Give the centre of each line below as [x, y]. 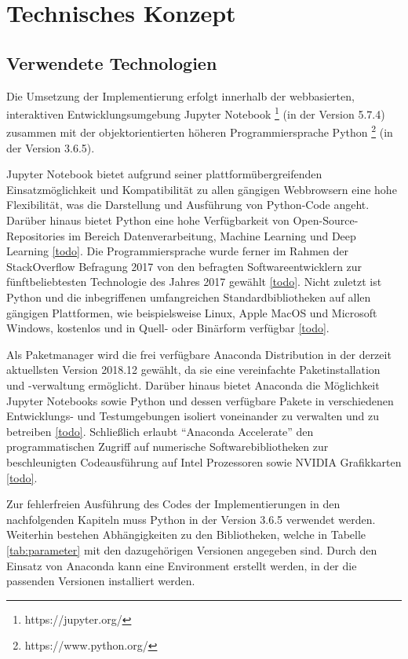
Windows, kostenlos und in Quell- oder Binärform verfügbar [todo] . [168, 328]
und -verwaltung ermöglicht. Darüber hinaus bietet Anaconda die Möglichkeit [193, 384]
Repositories [36, 235]
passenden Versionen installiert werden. [101, 581]
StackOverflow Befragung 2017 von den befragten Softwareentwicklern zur [184, 266]
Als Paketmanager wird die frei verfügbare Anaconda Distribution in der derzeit [199, 354]
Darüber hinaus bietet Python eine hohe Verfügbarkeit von [148, 220]
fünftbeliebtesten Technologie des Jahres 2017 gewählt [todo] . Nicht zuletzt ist [194, 282]
